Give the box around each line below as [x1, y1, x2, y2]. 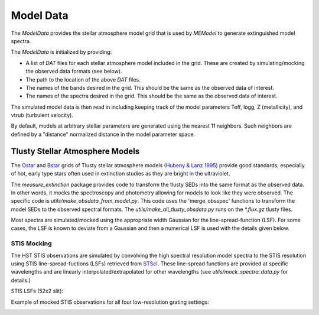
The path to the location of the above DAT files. [25, 76, 141, 83]
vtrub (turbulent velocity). [11, 112, 74, 119]
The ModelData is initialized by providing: [11, 48, 112, 56]
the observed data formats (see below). [25, 68, 122, 75]
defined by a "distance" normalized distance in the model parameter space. [11, 131, 195, 138]
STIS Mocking [11, 239, 53, 248]
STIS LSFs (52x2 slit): [11, 287, 64, 295]
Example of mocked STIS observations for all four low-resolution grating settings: [11, 298, 209, 306]
